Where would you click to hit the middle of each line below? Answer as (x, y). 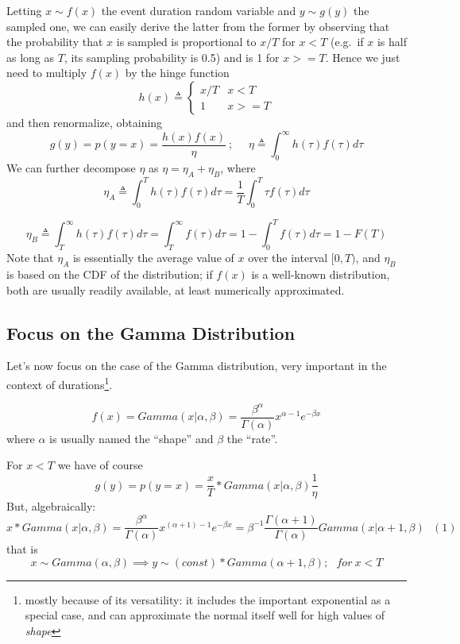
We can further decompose (71, 167)
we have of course (100, 465)
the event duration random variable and (199, 10)
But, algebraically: (51, 506)
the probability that (55, 42)
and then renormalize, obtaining (85, 122)
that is (22, 549)
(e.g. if (347, 42)
